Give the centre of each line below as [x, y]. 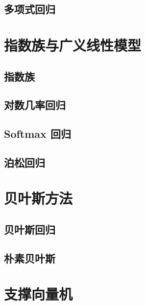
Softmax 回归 [37, 134]
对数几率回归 [35, 105]
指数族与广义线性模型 [73, 45]
